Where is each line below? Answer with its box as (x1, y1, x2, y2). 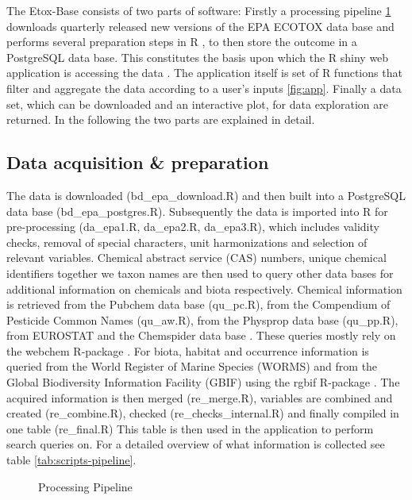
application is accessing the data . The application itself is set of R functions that (6, 64, 402, 81)
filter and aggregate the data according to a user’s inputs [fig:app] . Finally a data (6, 79, 402, 96)
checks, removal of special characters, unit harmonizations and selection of (6, 233, 368, 250)
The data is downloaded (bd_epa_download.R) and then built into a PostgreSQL (6, 187, 406, 203)
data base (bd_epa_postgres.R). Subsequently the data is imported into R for (6, 202, 388, 219)
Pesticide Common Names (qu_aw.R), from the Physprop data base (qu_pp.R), (6, 311, 399, 328)
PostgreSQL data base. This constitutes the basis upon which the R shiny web (6, 48, 389, 65)
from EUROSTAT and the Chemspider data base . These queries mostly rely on (6, 327, 396, 344)
